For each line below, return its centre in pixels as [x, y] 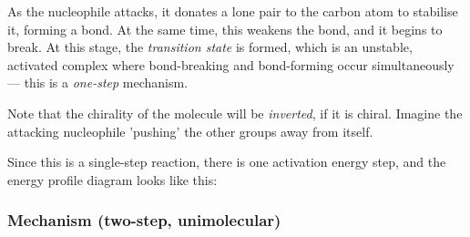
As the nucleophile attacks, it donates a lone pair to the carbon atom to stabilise [233, 11]
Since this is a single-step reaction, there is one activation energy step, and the [227, 162]
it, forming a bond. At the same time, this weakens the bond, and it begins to [225, 29]
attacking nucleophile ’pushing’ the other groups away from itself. [190, 131]
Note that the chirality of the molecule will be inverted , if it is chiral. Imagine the [235, 113]
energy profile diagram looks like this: [112, 179]
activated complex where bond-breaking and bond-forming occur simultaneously [231, 64]
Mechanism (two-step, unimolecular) [144, 220]
